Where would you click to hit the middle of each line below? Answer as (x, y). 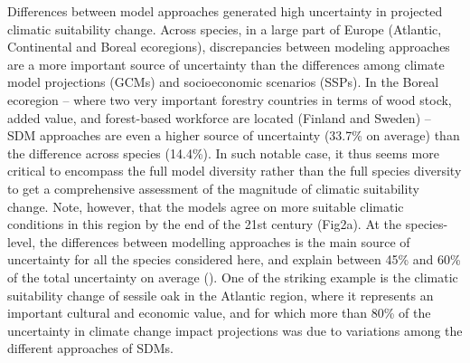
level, (22, 241)
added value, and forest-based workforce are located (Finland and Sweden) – (219, 117)
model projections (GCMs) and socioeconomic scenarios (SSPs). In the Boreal (223, 82)
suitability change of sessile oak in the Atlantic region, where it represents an (221, 295)
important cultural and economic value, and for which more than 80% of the (219, 313)
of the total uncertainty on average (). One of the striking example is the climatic (233, 277)
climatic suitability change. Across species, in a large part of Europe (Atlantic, (225, 29)
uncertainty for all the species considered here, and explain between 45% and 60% (234, 259)
